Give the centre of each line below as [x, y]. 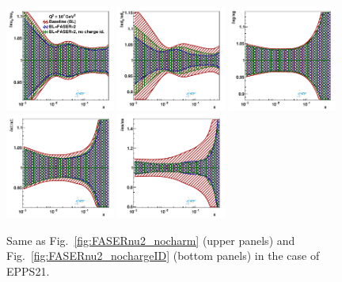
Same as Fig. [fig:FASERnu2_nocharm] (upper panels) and [151, 240]
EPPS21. [28, 271]
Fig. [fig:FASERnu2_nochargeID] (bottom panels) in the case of [163, 256]
